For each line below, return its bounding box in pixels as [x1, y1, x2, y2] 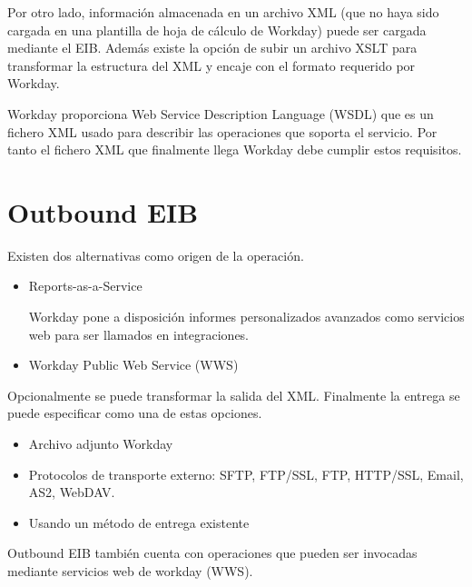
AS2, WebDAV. [28, 483, 115, 502]
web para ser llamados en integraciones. [28, 324, 250, 343]
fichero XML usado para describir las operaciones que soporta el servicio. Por [7, 122, 438, 141]
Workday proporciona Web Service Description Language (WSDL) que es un [7, 104, 434, 123]
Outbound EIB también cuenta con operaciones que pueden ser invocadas [7, 543, 418, 562]
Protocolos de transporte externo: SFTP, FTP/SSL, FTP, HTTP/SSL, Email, [28, 464, 464, 483]
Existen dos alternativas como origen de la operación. [7, 245, 304, 264]
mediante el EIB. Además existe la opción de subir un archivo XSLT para [7, 38, 418, 57]
